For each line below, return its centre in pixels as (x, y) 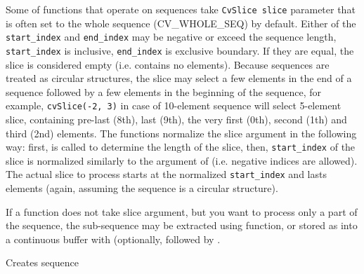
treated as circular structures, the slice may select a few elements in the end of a (179, 78)
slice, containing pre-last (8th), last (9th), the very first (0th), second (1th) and (176, 119)
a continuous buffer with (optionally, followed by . (113, 239)
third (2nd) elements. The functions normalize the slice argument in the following (181, 133)
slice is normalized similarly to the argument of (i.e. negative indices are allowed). (182, 160)
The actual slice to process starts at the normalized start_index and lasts (166, 174)
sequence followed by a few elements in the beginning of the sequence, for (164, 91)
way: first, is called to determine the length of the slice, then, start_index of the (181, 147)
